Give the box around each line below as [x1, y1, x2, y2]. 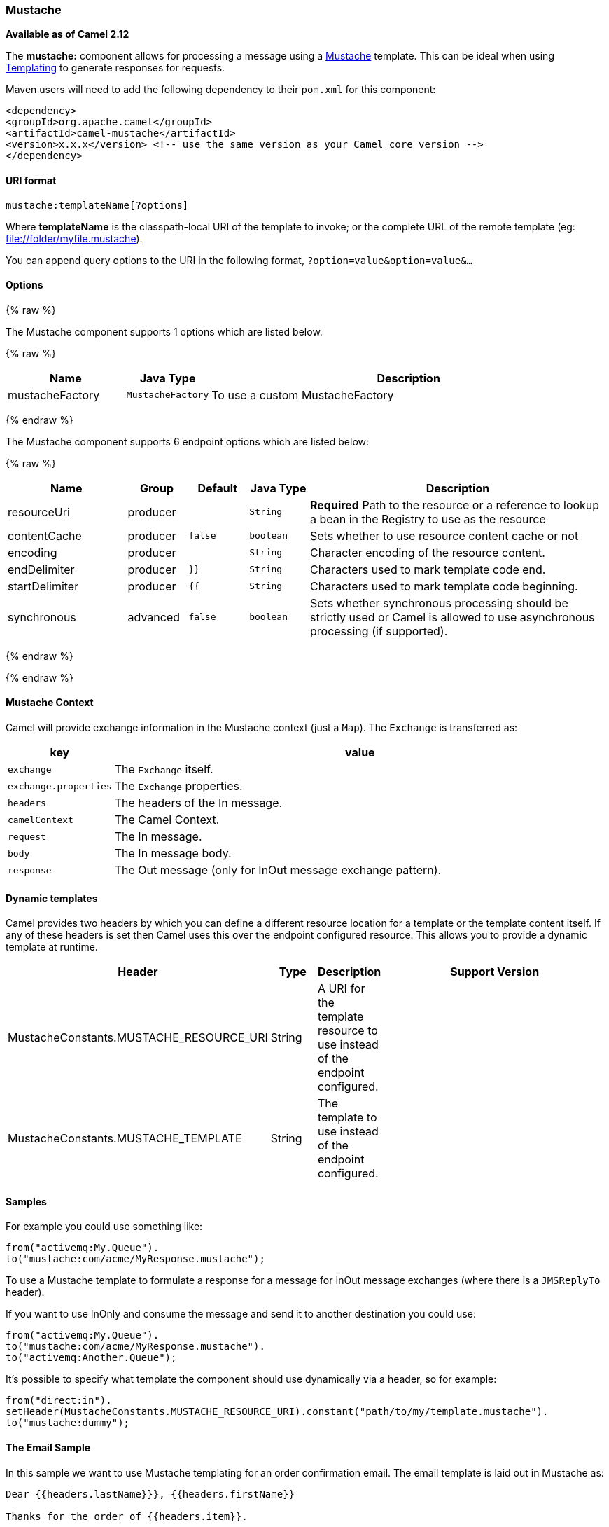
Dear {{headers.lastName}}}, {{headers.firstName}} [6, 1488, 295, 1500]
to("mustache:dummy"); [6, 1417, 130, 1429]
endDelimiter [8, 562, 75, 576]
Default [197, 481, 238, 495]
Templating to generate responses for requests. [6, 62, 225, 74]
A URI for [317, 981, 365, 996]
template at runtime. [6, 941, 98, 953]
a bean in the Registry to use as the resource [309, 511, 546, 526]
